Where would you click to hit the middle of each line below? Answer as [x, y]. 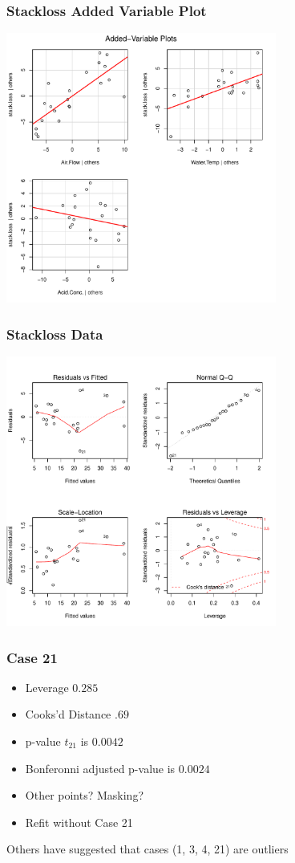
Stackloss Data [55, 334]
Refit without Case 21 [79, 822]
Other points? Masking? [85, 795]
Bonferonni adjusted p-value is [100, 768]
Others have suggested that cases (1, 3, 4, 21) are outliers [147, 849]
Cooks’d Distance [68, 714]
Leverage [47, 687]
